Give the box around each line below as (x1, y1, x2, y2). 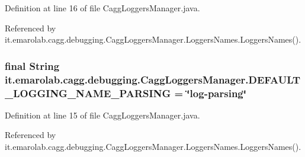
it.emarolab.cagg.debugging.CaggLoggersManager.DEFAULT (5, 72, 301, 86)
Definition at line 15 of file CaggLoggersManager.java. (5, 108, 200, 121)
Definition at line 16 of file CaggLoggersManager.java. (5, 2, 200, 14)
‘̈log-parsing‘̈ (187, 85, 246, 100)
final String (5, 58, 60, 73)
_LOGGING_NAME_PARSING (5, 85, 171, 100)
